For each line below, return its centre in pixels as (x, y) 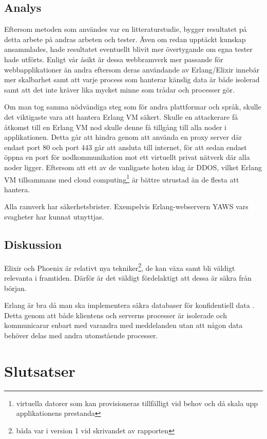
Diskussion (33, 244)
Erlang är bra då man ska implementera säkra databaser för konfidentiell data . (129, 305)
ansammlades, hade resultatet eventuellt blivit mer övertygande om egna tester (128, 49)
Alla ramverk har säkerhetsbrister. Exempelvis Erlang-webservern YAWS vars (126, 206)
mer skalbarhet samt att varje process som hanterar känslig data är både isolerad (132, 79)
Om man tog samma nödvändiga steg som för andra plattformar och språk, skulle (133, 107)
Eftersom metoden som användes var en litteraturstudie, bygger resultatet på (126, 29)
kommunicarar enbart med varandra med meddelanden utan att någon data (123, 325)
